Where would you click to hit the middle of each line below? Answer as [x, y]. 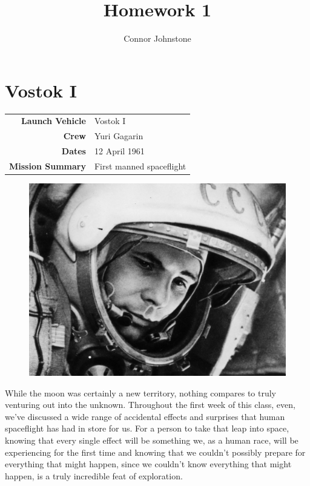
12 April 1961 [119, 151]
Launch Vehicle [53, 121]
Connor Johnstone [157, 38]
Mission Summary [48, 166]
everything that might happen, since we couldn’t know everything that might [148, 464]
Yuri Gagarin [119, 136]
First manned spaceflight [140, 166]
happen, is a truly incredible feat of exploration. [94, 475]
